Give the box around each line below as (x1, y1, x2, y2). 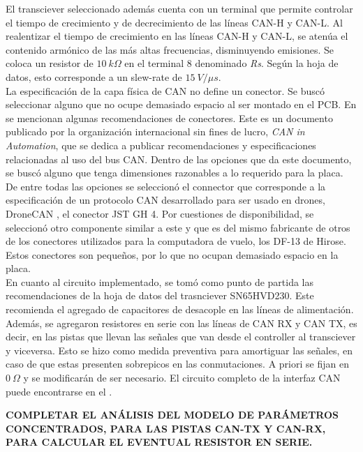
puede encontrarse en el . (6, 384, 112, 398)
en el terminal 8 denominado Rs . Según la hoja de (124, 56, 339, 70)
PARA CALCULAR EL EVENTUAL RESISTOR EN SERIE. (6, 435, 313, 449)
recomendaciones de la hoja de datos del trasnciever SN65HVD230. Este (6, 288, 314, 303)
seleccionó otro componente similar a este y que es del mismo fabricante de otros (6, 220, 350, 234)
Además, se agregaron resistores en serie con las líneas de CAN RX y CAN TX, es (6, 315, 357, 330)
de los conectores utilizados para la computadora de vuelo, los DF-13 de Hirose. (6, 234, 346, 248)
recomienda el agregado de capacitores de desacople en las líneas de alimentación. (6, 302, 354, 317)
